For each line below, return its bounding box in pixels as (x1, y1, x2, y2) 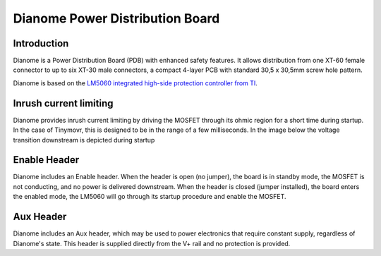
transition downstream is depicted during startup (13, 135, 155, 144)
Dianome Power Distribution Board (13, 11, 220, 26)
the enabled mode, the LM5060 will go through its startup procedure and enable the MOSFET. (13, 193, 286, 201)
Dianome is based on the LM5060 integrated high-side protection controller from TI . (13, 78, 258, 87)
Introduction (13, 37, 69, 49)
